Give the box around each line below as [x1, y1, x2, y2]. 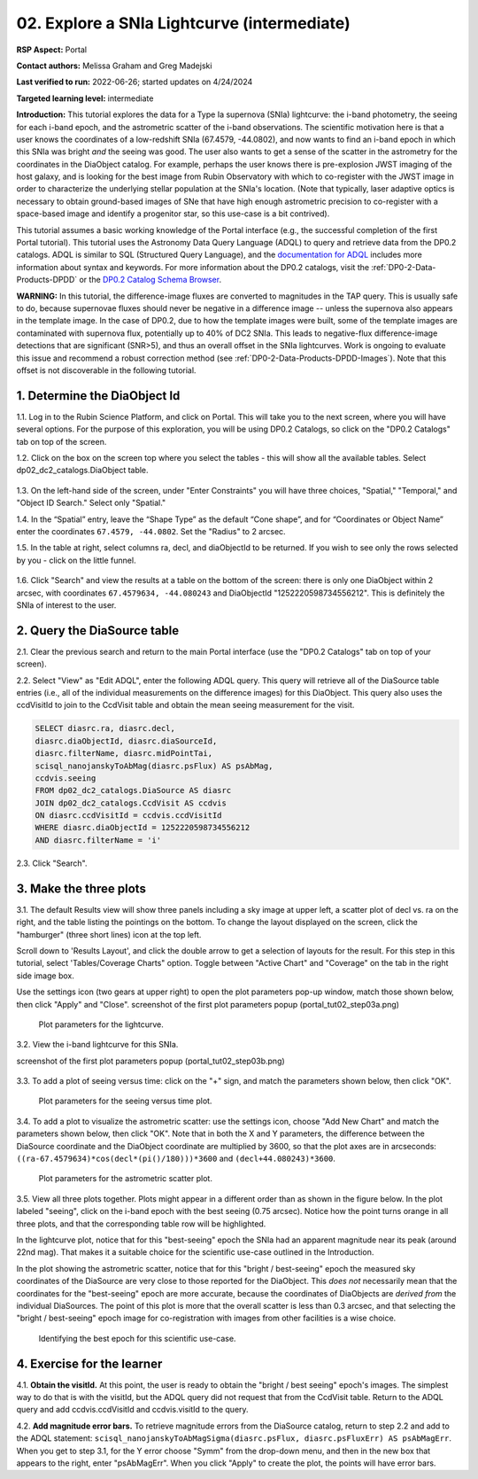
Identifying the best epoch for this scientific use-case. [38, 1333, 236, 1343]
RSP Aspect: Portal [16, 44, 88, 55]
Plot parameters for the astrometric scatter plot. [38, 1173, 212, 1184]
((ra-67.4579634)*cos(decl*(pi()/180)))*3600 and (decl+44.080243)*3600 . [16, 1153, 336, 1164]
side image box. [16, 970, 74, 981]
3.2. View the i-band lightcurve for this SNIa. [16, 1039, 179, 1050]
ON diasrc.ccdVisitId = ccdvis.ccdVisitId [35, 811, 222, 821]
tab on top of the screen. [16, 436, 107, 447]
